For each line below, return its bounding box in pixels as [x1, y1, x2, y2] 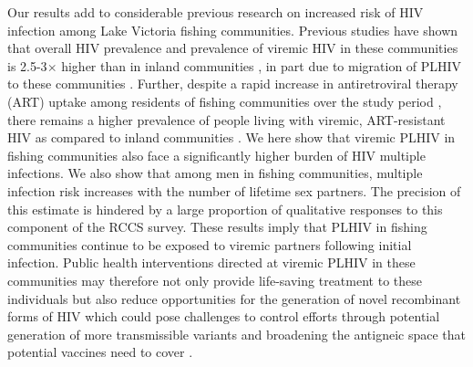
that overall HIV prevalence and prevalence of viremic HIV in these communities [7, 38, 458, 58]
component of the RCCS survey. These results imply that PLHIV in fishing [7, 217, 427, 236]
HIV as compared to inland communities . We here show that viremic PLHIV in [7, 128, 456, 147]
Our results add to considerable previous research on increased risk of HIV [7, 3, 424, 21]
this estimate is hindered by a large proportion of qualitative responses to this [7, 199, 443, 218]
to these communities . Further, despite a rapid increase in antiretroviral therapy [7, 74, 458, 93]
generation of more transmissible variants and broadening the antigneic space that [7, 324, 467, 343]
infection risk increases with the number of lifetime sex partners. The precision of [7, 181, 461, 200]
